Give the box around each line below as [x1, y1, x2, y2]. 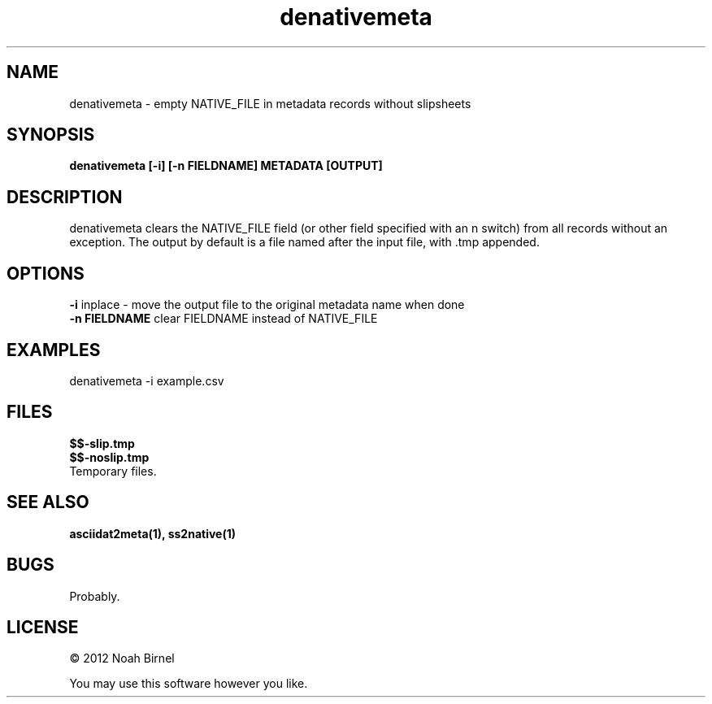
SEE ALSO [7, 492, 89, 513]
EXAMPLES [7, 339, 101, 360]
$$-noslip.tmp [69, 450, 150, 464]
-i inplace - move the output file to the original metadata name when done [69, 298, 465, 312]
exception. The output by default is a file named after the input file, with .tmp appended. [69, 235, 540, 250]
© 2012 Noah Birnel [69, 651, 175, 666]
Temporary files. [69, 463, 157, 478]
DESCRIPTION [7, 186, 123, 207]
